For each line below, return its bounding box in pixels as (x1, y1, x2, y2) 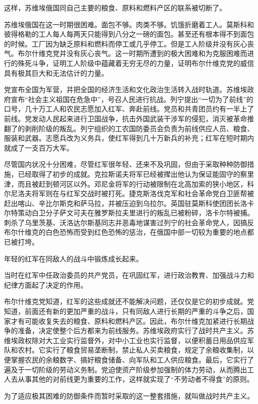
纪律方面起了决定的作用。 (4, 279, 87, 290)
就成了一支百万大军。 (4, 142, 73, 152)
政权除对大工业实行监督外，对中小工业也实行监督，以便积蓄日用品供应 (17, 335, 247, 345)
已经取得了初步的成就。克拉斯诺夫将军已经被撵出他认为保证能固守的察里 (17, 168, 254, 179)
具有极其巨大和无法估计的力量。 (4, 67, 108, 78)
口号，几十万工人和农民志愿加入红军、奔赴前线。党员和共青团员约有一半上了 (4, 103, 254, 114)
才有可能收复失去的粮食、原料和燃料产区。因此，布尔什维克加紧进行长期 (10, 315, 247, 326)
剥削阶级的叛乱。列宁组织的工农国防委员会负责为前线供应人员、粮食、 (24, 123, 254, 133)
